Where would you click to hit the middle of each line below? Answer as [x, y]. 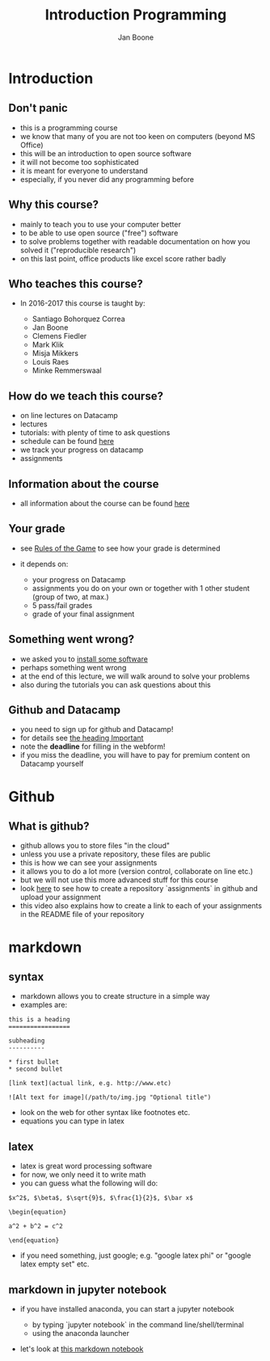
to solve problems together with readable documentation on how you [135, 241]
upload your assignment [60, 897]
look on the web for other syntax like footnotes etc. [105, 1113]
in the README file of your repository [82, 915]
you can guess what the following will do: [89, 1183]
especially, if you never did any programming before [107, 179]
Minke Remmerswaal [67, 370]
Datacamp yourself [52, 764]
